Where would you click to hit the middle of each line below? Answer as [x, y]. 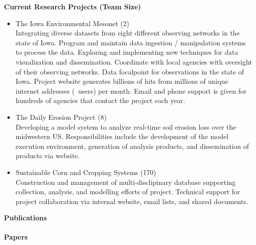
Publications [25, 218]
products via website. [48, 156]
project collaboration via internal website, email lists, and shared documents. [132, 201]
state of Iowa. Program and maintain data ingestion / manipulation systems [131, 42]
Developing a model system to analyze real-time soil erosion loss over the [126, 126]
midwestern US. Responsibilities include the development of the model [122, 136]
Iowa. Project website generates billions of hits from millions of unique [122, 81]
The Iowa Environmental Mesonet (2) [72, 23]
